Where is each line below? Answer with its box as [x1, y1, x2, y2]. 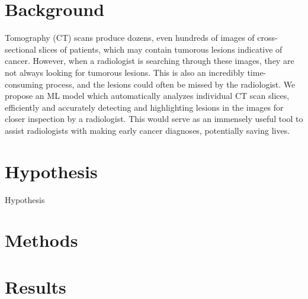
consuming [5, 78, 43, 90]
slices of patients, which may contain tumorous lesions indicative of [38, 43, 283, 55]
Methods [5, 228, 78, 252]
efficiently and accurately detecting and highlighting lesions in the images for [5, 101, 284, 113]
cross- [257, 31, 278, 44]
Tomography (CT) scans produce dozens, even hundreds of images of [5, 31, 255, 44]
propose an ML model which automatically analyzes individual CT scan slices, [5, 89, 290, 102]
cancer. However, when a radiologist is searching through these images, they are [5, 54, 294, 67]
